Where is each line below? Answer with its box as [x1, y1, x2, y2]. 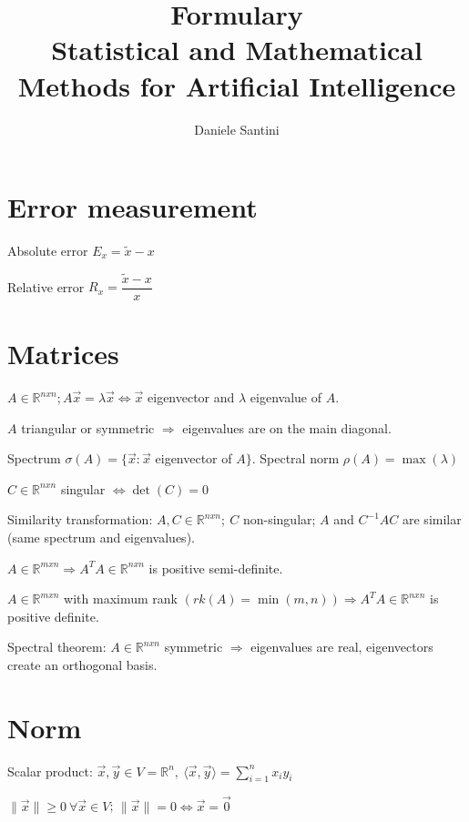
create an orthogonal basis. [7, 655, 158, 674]
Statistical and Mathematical [51, 31, 423, 68]
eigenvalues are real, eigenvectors [250, 637, 433, 656]
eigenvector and [148, 388, 235, 407]
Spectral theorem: [7, 637, 107, 656]
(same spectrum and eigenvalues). [7, 528, 195, 546]
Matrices [7, 335, 119, 372]
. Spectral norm [251, 449, 340, 468]
